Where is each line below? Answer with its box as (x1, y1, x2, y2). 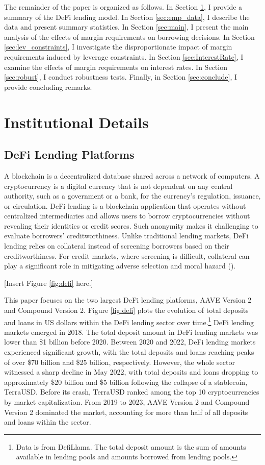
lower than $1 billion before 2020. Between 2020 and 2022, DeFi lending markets (4, 336, 256, 347)
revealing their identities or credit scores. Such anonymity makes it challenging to (4, 220, 258, 231)
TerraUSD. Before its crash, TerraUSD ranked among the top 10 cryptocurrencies (4, 386, 259, 397)
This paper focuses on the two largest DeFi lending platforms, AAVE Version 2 (4, 295, 252, 305)
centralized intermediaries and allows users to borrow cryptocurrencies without (4, 210, 250, 221)
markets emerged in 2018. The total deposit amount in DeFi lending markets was (4, 326, 258, 337)
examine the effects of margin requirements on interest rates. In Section (4, 61, 227, 72)
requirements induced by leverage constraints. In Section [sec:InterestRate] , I (4, 51, 244, 62)
